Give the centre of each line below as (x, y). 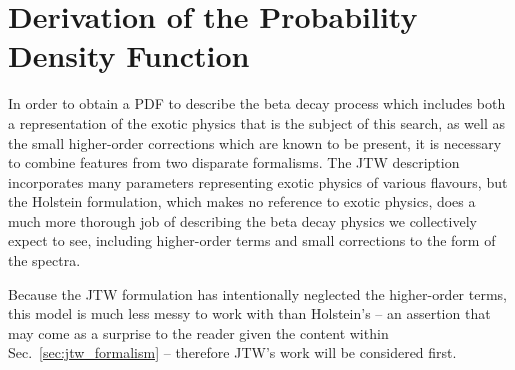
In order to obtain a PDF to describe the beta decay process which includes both (257, 103)
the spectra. (44, 260)
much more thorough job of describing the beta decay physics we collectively (242, 220)
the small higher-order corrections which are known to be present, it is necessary (255, 142)
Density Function (129, 55)
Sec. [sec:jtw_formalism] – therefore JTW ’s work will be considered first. (232, 352)
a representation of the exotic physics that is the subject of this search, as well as (256, 122)
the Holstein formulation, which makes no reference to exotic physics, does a (242, 201)
